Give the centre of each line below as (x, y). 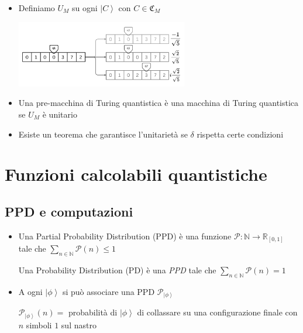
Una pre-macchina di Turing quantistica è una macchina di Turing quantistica (159, 103)
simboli (39, 325)
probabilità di (93, 312)
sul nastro (79, 325)
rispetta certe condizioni (240, 134)
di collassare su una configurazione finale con (217, 312)
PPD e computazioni (69, 211)
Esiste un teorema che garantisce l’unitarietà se (103, 134)
